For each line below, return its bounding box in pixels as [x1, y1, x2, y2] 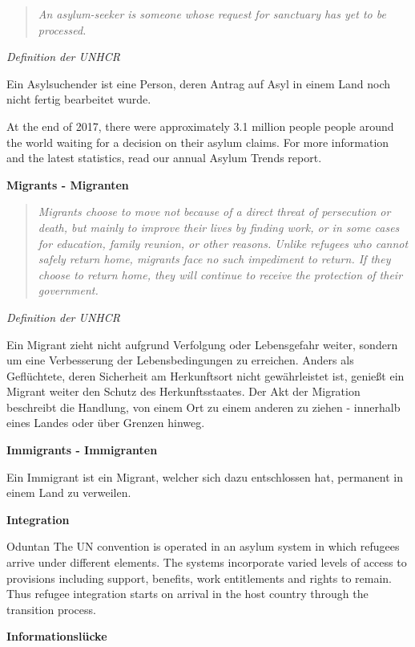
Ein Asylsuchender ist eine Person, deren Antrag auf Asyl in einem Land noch [6, 75, 391, 92]
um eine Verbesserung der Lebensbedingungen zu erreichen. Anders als [6, 352, 354, 368]
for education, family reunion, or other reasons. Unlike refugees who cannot [38, 234, 409, 251]
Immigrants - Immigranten [6, 442, 158, 458]
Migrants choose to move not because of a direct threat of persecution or [38, 203, 391, 220]
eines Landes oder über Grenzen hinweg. [6, 414, 205, 431]
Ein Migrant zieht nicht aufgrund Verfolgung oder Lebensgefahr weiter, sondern [6, 336, 398, 352]
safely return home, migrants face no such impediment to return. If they [38, 250, 391, 267]
